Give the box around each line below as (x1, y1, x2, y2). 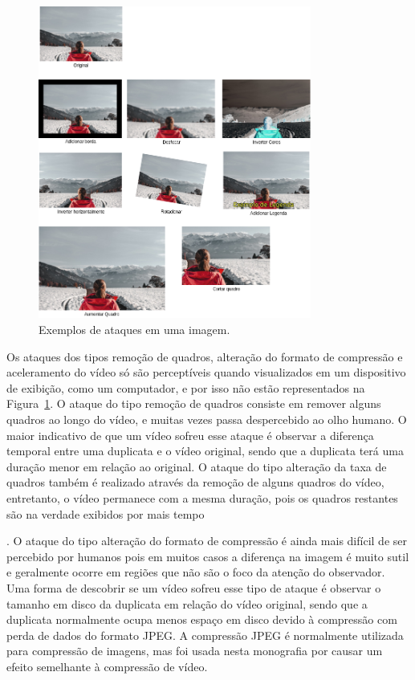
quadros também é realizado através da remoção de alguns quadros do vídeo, (6, 474, 384, 491)
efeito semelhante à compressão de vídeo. (6, 658, 208, 674)
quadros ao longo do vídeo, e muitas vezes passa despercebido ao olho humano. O (6, 411, 407, 428)
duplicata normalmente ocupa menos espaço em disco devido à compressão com (6, 611, 397, 628)
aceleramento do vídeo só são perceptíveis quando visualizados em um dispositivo (6, 364, 406, 381)
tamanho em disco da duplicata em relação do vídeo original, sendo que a (6, 595, 368, 612)
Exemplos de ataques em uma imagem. (39, 321, 230, 338)
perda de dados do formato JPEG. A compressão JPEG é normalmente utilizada (6, 626, 404, 643)
